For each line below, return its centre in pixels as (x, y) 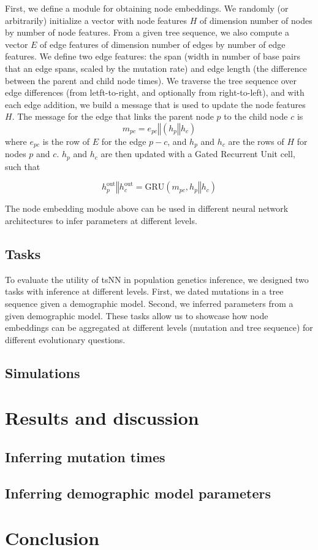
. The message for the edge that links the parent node (113, 116)
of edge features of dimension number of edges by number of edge (163, 44)
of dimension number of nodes (256, 20)
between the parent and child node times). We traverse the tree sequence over (151, 80)
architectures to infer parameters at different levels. (101, 221)
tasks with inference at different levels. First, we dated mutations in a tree (144, 291)
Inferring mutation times (85, 456)
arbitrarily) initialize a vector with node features (96, 20)
